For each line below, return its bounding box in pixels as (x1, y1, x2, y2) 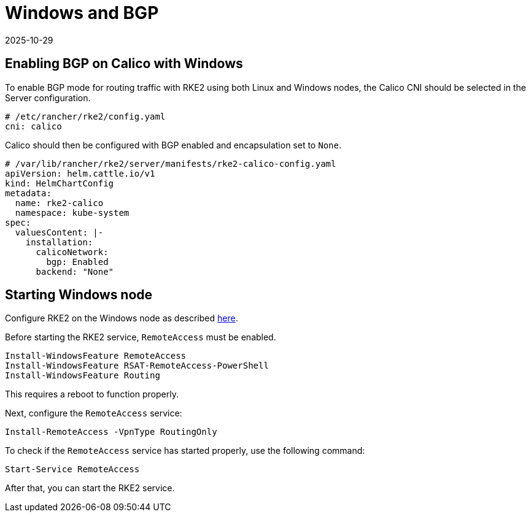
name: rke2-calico (15, 197, 104, 208)
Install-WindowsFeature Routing (5, 370, 160, 381)
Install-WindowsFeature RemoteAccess (5, 351, 187, 361)
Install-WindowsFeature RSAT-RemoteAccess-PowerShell (5, 361, 269, 371)
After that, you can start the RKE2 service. (5, 483, 175, 494)
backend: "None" (36, 266, 114, 277)
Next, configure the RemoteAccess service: (5, 408, 182, 419)
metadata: (5, 188, 52, 198)
